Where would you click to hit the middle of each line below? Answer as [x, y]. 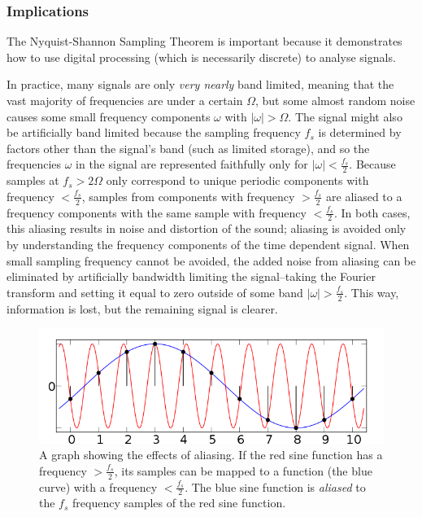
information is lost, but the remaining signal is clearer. [142, 308]
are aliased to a [364, 196]
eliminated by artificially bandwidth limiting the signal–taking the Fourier [191, 276]
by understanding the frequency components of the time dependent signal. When [208, 245]
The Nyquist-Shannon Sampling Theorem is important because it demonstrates [204, 41]
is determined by [360, 132]
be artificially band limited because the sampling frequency [154, 132]
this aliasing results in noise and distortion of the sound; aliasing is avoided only [207, 228]
